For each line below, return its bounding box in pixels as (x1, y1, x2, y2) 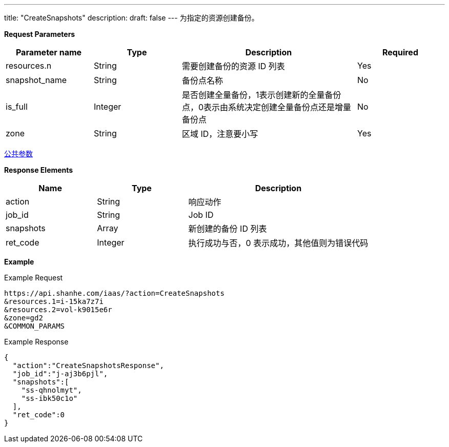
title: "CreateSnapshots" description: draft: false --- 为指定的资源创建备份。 (4, 13, 259, 22)
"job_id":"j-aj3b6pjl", (12, 370, 108, 378)
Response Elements (4, 166, 73, 174)
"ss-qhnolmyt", (21, 386, 82, 394)
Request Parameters (4, 30, 75, 38)
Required (382, 47, 418, 57)
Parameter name (15, 47, 82, 57)
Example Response (4, 337, 69, 346)
